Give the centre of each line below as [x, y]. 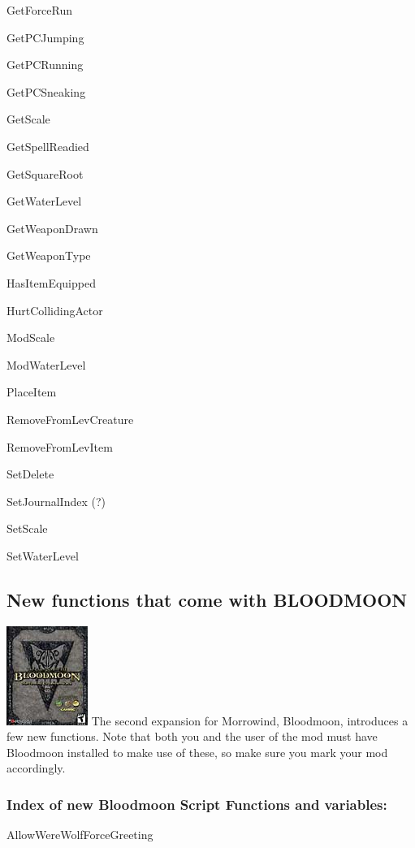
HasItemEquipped [51, 282]
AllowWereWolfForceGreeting [80, 835]
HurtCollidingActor [55, 310]
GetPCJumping [45, 37]
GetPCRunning [45, 65]
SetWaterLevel [43, 555]
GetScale [28, 119]
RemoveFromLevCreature [70, 419]
